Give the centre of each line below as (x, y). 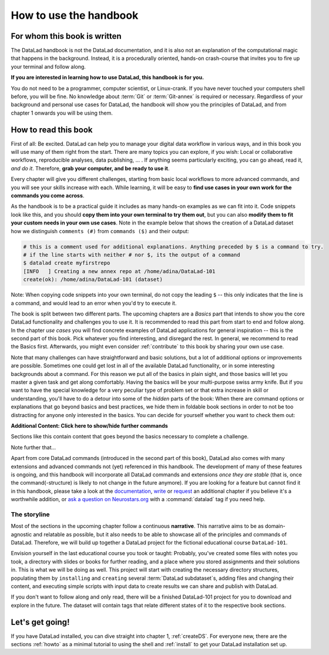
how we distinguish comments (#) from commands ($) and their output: (100, 231)
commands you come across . (48, 196)
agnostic (21, 534)
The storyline (30, 514)
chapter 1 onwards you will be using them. (62, 113)
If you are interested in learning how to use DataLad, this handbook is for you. (108, 78)
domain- (275, 526)
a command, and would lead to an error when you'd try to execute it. (94, 303)
